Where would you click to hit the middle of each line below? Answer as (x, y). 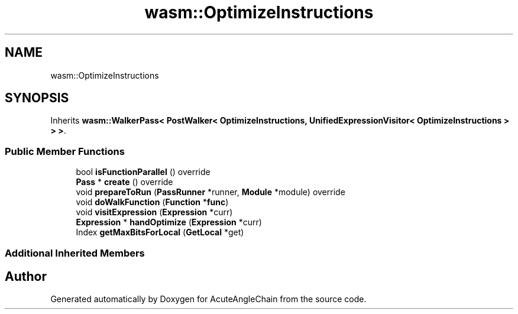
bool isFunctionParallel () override (143, 172)
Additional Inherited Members (75, 253)
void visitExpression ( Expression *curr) (154, 212)
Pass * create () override (124, 182)
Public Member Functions (65, 151)
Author (26, 276)
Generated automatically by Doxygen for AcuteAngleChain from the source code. (208, 299)
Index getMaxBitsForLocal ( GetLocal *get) (160, 232)
